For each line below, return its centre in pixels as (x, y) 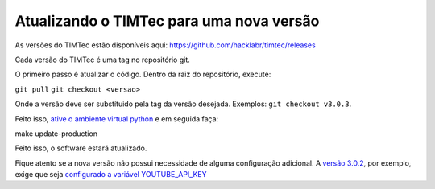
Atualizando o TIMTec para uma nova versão (167, 21)
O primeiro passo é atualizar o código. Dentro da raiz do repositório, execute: (143, 74)
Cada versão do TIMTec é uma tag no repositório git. (103, 60)
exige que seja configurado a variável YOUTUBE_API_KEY (111, 175)
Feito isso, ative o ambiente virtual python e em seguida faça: (117, 119)
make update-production (56, 134)
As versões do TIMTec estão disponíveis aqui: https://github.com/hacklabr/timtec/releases (165, 45)
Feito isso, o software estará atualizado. (81, 148)
